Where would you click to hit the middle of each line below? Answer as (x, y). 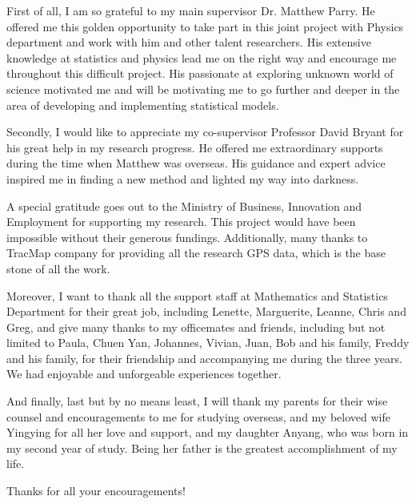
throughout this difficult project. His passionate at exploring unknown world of (200, 73)
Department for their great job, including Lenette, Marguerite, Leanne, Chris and (206, 311)
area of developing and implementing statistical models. (143, 105)
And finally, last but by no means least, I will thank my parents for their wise (197, 401)
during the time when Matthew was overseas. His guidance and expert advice (196, 163)
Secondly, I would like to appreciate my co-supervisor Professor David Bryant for (205, 132)
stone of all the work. (58, 268)
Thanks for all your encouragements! (96, 491)
